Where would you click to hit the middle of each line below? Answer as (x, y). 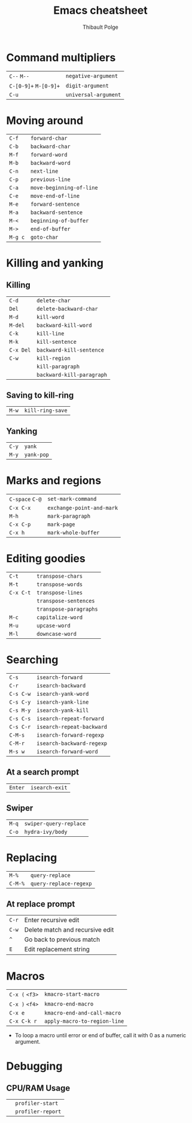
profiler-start (37, 1104)
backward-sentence (57, 212)
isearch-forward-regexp (71, 735)
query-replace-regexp (61, 883)
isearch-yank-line (63, 702)
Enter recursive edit (52, 920)
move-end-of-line (55, 196)
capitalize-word (60, 618)
